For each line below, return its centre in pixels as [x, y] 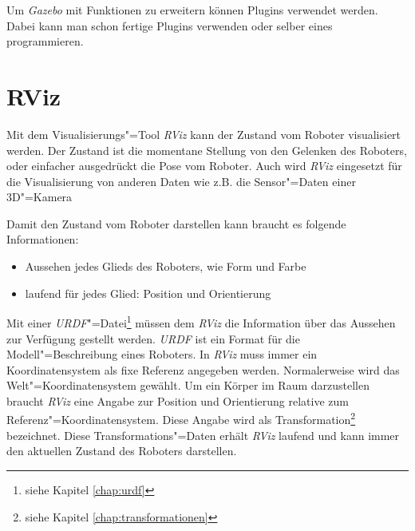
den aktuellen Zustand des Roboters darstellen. [122, 451]
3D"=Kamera [40, 197]
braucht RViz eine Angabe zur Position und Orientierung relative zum [178, 400]
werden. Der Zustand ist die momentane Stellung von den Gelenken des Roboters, [207, 150]
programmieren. [45, 41]
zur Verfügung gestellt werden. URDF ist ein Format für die [153, 338]
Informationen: [43, 239]
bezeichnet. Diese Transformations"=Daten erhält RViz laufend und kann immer [203, 435]
